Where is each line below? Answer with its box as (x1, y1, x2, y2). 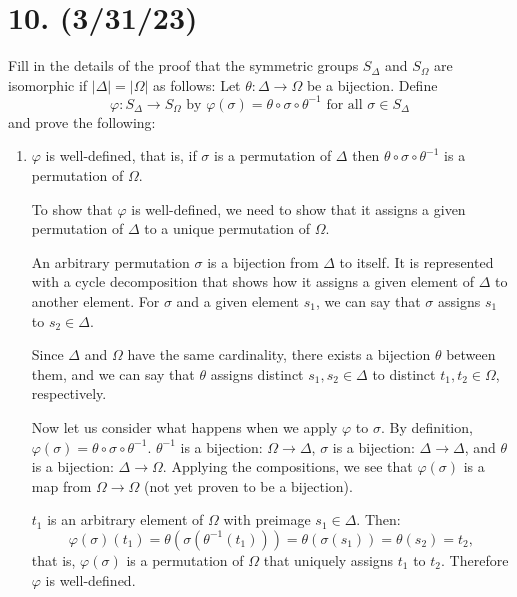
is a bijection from (207, 251, 319, 272)
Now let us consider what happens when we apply (31, 416, 338, 437)
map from (31, 475, 92, 496)
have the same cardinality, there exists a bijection (127, 344, 431, 365)
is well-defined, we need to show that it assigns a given (131, 198, 466, 219)
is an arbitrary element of (47, 509, 204, 530)
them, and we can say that (31, 363, 195, 384)
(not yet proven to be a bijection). (144, 475, 353, 496)
